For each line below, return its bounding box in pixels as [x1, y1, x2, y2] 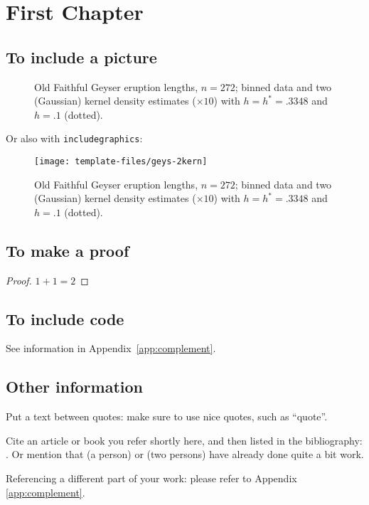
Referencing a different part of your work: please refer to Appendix [6, 471, 297, 486]
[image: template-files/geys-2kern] [34, 156, 208, 167]
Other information [6, 376, 143, 398]
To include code [6, 307, 124, 329]
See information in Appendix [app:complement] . [6, 341, 216, 356]
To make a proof [6, 239, 129, 261]
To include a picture [6, 46, 157, 68]
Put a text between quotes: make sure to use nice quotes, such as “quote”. [6, 409, 328, 424]
